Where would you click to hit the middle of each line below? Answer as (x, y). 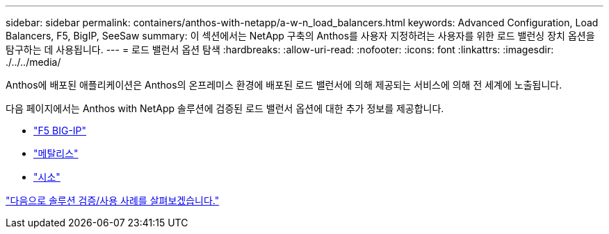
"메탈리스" (56, 153)
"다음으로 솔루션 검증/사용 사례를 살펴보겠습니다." (113, 200)
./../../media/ (33, 62)
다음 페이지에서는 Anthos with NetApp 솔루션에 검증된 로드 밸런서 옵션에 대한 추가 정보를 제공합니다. (225, 108)
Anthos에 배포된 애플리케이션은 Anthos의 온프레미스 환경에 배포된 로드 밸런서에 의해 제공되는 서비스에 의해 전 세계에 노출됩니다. (284, 85)
